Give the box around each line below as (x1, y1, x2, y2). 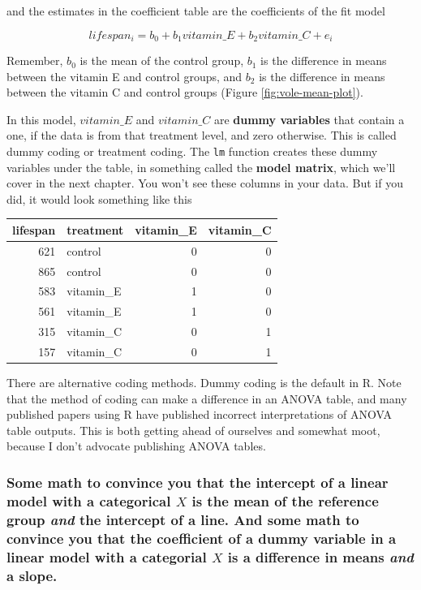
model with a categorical (6, 490, 171, 510)
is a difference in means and (227, 546, 414, 566)
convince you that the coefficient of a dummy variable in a (6, 528, 397, 548)
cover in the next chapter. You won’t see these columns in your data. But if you (6, 174, 403, 192)
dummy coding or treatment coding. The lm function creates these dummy (6, 143, 378, 160)
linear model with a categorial (6, 546, 207, 566)
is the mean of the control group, (79, 52, 244, 69)
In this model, (6, 110, 76, 127)
